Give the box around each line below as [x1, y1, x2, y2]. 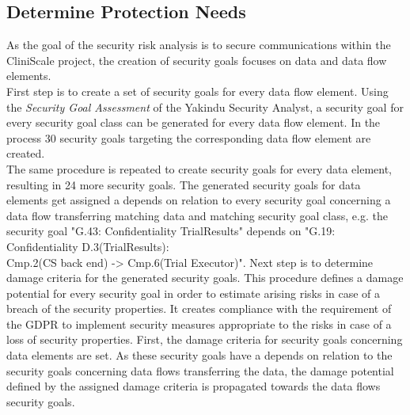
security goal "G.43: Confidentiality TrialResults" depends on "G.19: [6, 223, 336, 239]
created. [6, 145, 45, 162]
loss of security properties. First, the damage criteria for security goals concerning [6, 331, 403, 348]
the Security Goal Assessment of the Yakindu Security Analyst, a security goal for [6, 98, 404, 115]
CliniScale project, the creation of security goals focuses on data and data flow [6, 51, 387, 68]
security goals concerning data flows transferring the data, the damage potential [6, 362, 394, 379]
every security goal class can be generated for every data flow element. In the [6, 114, 381, 131]
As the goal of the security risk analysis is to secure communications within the [6, 36, 391, 53]
